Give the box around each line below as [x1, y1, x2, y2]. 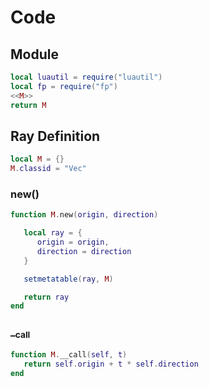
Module [10, 46, 59, 63]
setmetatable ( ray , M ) [23, 274, 114, 284]
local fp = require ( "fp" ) [10, 81, 118, 91]
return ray [23, 292, 70, 302]
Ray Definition [10, 127, 101, 145]
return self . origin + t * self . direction [23, 359, 199, 369]
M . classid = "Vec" [10, 164, 87, 174]
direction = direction [36, 246, 132, 256]
